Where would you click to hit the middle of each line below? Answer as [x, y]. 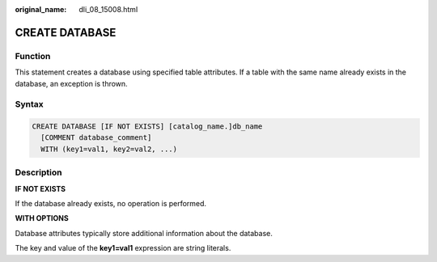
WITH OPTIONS [42, 218]
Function [33, 56]
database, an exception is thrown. [72, 83]
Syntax [29, 104]
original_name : [41, 9]
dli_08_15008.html [108, 9]
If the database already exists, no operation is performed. [110, 203]
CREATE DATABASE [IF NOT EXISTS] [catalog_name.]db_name [147, 127]
